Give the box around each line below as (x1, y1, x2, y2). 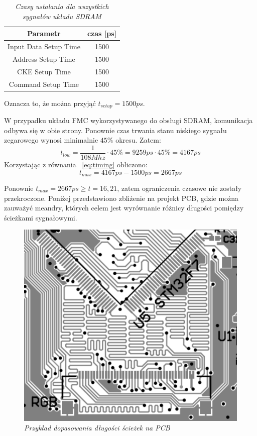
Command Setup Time (9, 78, 79, 89)
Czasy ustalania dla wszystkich (15, 1, 109, 11)
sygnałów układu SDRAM (23, 11, 101, 21)
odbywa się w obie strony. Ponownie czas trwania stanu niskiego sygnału (4, 125, 227, 135)
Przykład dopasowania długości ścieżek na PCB (24, 422, 170, 433)
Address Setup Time (13, 53, 75, 64)
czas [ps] (87, 28, 116, 39)
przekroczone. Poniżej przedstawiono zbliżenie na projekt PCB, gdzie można (4, 192, 239, 203)
